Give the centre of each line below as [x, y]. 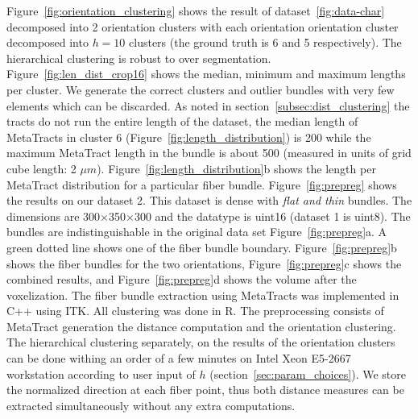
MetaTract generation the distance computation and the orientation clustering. [201, 326]
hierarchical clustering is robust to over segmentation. [139, 58]
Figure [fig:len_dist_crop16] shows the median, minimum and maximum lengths [206, 74]
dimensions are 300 [54, 216]
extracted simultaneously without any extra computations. [151, 405]
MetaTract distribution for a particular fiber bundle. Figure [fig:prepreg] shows [202, 184]
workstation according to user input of [101, 373]
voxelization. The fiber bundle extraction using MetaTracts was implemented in [203, 295]
